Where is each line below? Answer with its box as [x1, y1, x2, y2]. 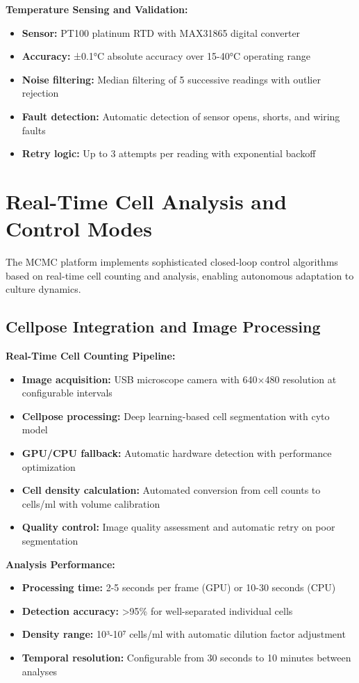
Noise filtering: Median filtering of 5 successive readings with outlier [22, 72, 321, 86]
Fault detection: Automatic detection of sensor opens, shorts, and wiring [22, 109, 340, 123]
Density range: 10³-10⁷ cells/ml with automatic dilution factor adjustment [22, 627, 346, 641]
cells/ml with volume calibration [22, 496, 160, 511]
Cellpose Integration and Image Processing [6, 316, 321, 337]
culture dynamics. [6, 282, 81, 296]
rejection [22, 86, 59, 100]
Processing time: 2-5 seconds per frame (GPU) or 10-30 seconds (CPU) [22, 580, 336, 595]
